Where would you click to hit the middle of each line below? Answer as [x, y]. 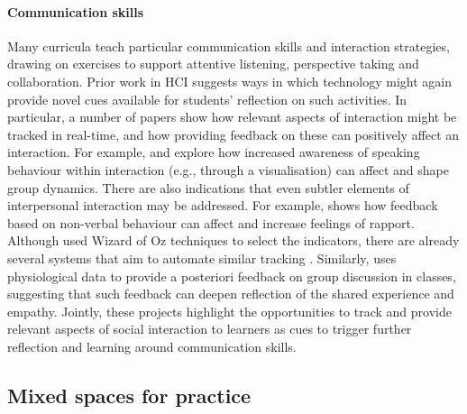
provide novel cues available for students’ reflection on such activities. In [207, 99]
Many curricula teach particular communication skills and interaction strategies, [229, 46]
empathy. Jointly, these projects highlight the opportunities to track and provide [229, 311]
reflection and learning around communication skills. [152, 346]
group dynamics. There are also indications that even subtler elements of [208, 187]
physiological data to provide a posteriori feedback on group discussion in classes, [232, 276]
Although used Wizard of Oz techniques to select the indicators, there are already [233, 240]
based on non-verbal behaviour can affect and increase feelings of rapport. [211, 222]
